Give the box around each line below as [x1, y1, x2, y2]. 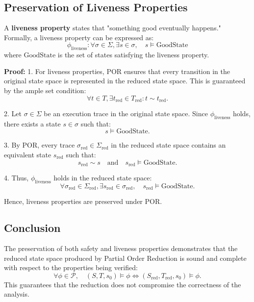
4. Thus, [4, 173, 29, 183]
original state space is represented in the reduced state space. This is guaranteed [4, 75, 246, 86]
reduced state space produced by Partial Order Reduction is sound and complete [4, 252, 247, 263]
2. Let [4, 108, 22, 119]
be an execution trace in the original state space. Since [44, 108, 208, 119]
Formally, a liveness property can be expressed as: [4, 32, 154, 42]
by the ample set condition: [4, 85, 86, 95]
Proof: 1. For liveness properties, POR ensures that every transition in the [4, 66, 230, 76]
